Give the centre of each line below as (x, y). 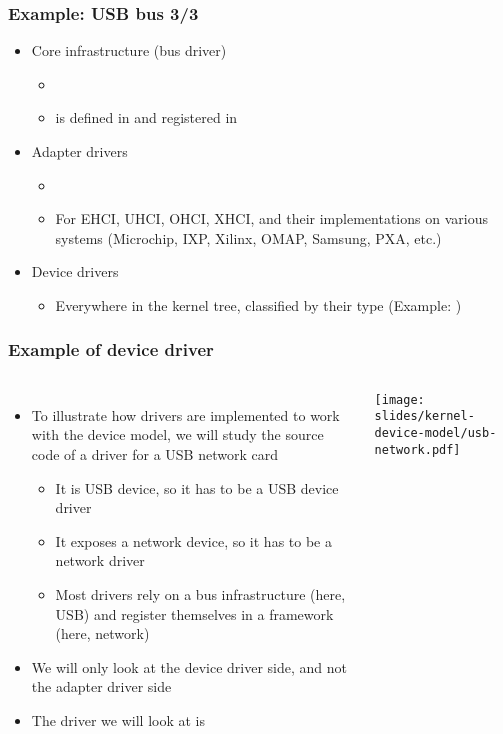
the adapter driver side (101, 686)
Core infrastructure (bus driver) (129, 50)
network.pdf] (417, 449)
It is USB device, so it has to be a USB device (197, 487)
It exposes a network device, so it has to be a (193, 540)
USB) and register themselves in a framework (194, 613)
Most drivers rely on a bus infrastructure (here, (200, 593)
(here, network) (102, 633)
